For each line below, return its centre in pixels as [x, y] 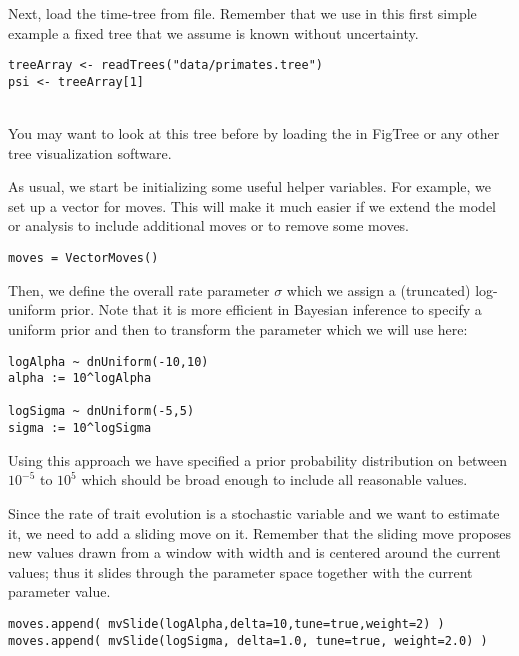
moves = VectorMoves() [83, 258]
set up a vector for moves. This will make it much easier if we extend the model [252, 205]
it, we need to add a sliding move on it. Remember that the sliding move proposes [259, 532]
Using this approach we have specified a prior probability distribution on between [258, 459]
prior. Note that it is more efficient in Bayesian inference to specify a [271, 309]
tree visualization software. [90, 152]
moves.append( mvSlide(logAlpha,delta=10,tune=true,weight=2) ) [226, 623]
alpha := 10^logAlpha [80, 378]
